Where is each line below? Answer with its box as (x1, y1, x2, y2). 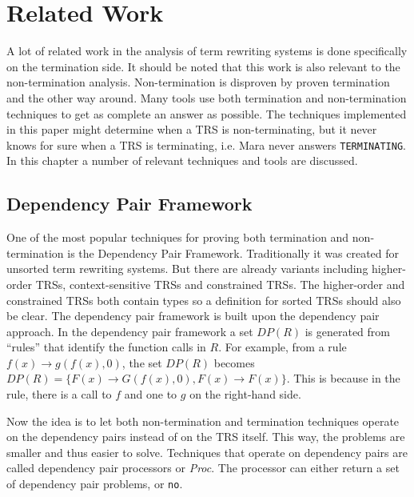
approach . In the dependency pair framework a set (6, 323, 253, 339)
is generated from (305, 323, 390, 339)
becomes (213, 354, 255, 371)
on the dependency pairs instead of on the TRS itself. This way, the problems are (6, 428, 405, 445)
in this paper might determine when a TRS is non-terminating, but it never (6, 121, 377, 138)
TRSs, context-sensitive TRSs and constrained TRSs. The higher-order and (35, 275, 405, 292)
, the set (121, 354, 162, 371)
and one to (124, 386, 177, 403)
